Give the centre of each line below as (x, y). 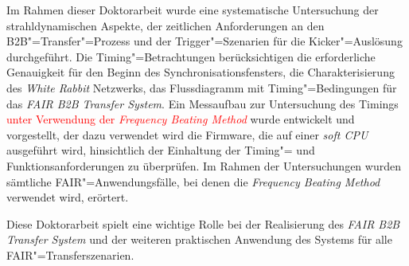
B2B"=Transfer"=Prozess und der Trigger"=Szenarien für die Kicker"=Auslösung (204, 41)
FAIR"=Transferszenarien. (70, 254)
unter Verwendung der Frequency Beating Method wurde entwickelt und (181, 119)
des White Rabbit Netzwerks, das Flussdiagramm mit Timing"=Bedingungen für (202, 87)
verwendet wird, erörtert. (68, 197)
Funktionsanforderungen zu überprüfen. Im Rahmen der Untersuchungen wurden (204, 165)
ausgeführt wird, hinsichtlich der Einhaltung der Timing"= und (161, 150)
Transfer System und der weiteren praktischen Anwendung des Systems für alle (199, 239)
